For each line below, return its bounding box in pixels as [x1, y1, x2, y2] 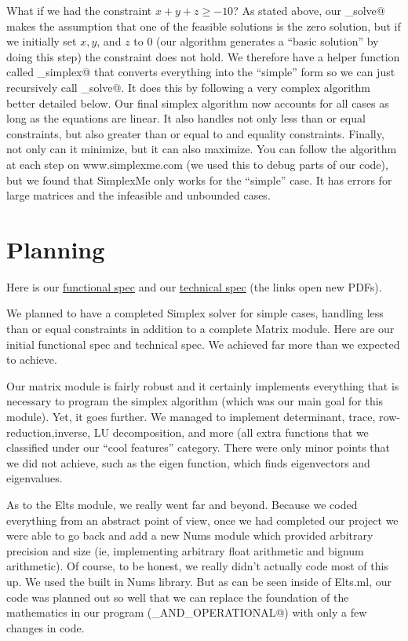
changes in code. [6, 619, 85, 636]
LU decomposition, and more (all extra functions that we [93, 423, 369, 440]
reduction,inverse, [6, 423, 91, 440]
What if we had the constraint [6, 2, 152, 18]
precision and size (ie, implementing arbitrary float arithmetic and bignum [6, 542, 364, 559]
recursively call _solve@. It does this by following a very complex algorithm [6, 79, 371, 95]
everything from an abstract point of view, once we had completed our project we [6, 511, 399, 528]
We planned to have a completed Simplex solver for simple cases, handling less [6, 305, 384, 321]
